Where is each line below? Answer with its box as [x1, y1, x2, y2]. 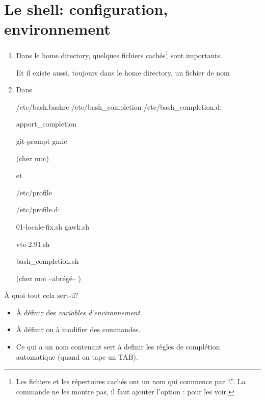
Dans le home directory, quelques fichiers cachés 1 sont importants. [16, 48, 222, 60]
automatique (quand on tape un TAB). [16, 351, 138, 362]
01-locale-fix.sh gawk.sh [16, 221, 90, 232]
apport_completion [16, 118, 77, 129]
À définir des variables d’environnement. [16, 307, 142, 317]
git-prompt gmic [16, 135, 67, 146]
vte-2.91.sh [16, 238, 50, 249]
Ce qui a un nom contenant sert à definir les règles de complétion [16, 341, 220, 352]
